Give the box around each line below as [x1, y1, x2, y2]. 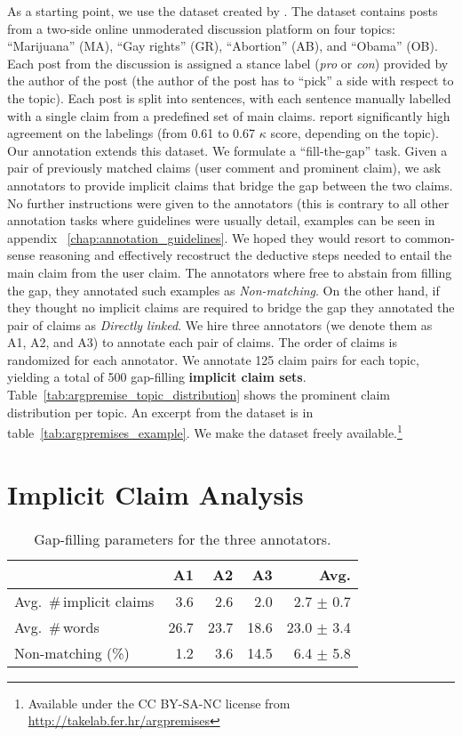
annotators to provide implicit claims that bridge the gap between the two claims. [7, 175, 453, 194]
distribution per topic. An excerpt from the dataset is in [7, 402, 314, 421]
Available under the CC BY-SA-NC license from [28, 693, 291, 712]
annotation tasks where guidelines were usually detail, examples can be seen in [7, 211, 435, 230]
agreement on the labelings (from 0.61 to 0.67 [7, 124, 255, 142]
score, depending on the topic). [270, 124, 439, 142]
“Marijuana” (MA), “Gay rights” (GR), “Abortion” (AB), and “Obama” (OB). [7, 36, 438, 55]
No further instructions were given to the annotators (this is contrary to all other [7, 193, 450, 212]
